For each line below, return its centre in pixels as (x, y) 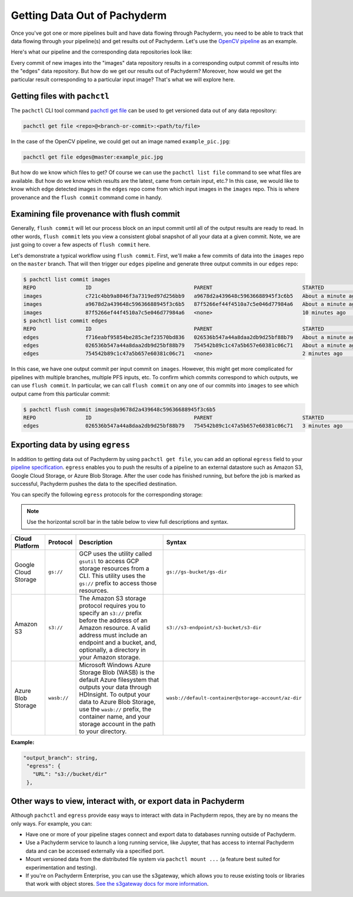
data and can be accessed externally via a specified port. (95, 851)
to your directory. (103, 731)
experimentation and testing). (61, 868)
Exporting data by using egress (71, 444)
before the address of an (114, 620)
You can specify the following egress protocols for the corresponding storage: (107, 495)
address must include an (113, 635)
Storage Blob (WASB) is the (117, 672)
